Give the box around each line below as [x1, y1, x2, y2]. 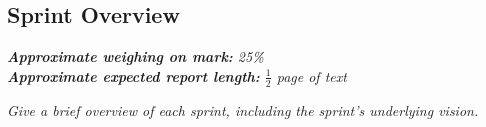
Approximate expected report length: [7, 65, 260, 86]
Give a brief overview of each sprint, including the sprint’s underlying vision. [7, 99, 479, 120]
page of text [276, 65, 347, 86]
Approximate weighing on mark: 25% [7, 46, 264, 67]
